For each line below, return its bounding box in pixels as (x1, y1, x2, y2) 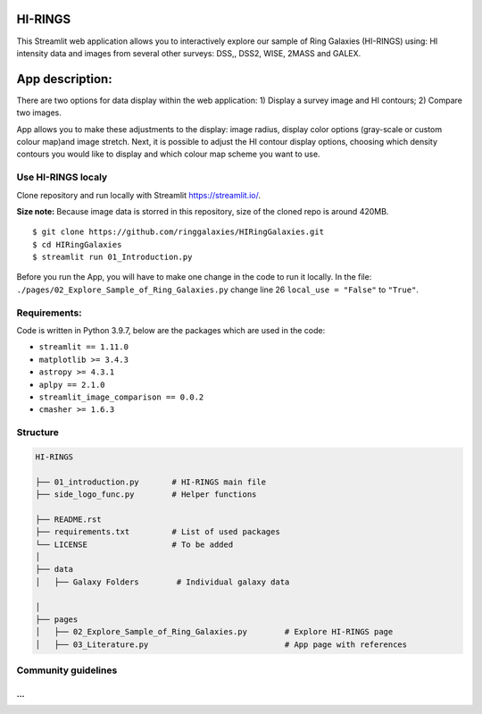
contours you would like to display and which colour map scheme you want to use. (16, 148, 320, 160)
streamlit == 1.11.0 (38, 342, 129, 352)
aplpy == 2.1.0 (38, 380, 106, 390)
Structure (16, 426, 60, 439)
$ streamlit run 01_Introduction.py (32, 252, 193, 263)
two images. (16, 107, 62, 118)
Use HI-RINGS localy (16, 171, 108, 183)
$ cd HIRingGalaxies (32, 239, 122, 249)
